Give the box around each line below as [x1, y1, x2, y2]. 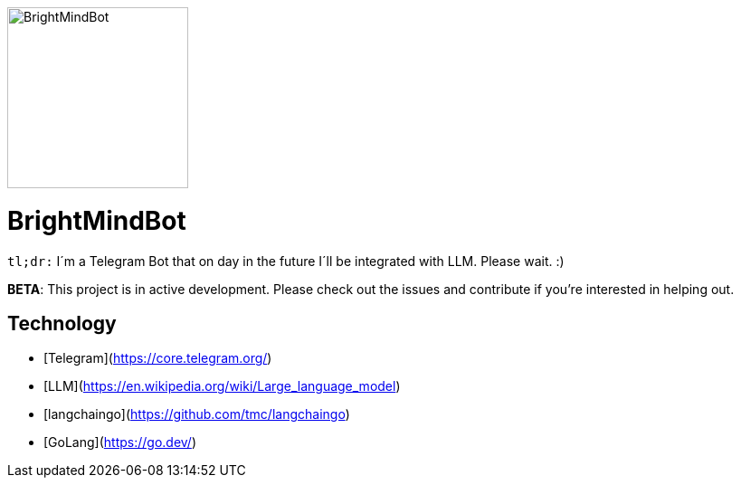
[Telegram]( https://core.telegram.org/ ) [43, 350, 272, 366]
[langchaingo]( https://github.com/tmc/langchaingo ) [43, 406, 350, 423]
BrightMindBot [7, 204, 186, 236]
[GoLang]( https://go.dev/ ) [43, 434, 197, 451]
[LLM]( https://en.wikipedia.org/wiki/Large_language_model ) [43, 378, 401, 395]
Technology [7, 311, 117, 335]
